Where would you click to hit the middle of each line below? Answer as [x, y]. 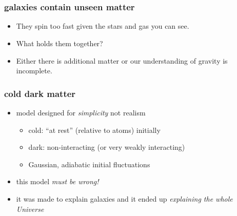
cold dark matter [40, 93]
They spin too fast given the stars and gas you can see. [103, 26]
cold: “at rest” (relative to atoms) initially [94, 130]
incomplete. [34, 71]
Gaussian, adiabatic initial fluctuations [89, 164]
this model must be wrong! [57, 181]
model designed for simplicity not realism [81, 112]
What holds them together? [60, 43]
